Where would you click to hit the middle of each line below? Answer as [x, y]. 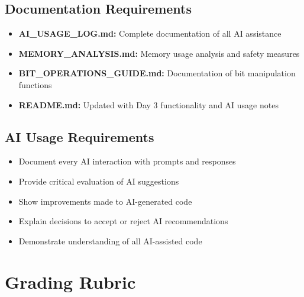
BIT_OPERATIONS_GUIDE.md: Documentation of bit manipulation [157, 73]
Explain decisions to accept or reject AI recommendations [123, 221]
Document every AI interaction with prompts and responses [127, 161]
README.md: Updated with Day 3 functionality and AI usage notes [148, 104]
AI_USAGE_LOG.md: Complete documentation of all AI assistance [150, 33]
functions [35, 84]
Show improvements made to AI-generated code [105, 201]
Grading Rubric [70, 281]
